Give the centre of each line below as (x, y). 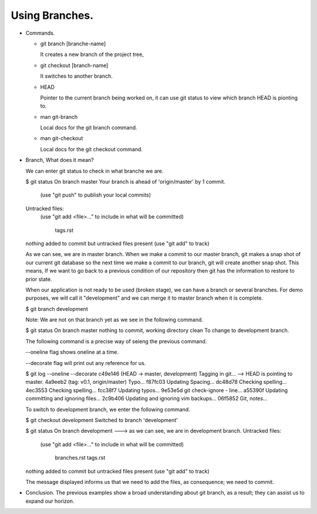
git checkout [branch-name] (74, 65)
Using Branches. (52, 15)
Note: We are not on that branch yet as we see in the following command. (114, 320)
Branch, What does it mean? (60, 160)
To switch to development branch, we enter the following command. (108, 409)
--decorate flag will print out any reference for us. (86, 363)
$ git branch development (57, 309)
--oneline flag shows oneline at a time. (72, 352)
